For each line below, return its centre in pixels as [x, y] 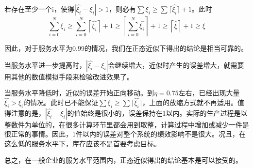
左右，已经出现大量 [209, 93]
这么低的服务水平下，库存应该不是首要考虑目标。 [83, 143]
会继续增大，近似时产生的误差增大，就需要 [176, 65]
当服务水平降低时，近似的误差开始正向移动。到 [79, 93]
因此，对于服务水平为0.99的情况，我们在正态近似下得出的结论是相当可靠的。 [126, 48]
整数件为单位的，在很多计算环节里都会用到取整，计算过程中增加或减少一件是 [127, 124]
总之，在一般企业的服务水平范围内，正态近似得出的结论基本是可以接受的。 [123, 160]
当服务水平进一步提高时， [45, 65]
